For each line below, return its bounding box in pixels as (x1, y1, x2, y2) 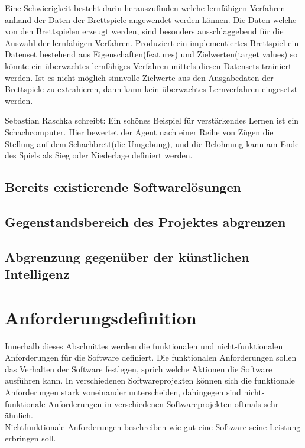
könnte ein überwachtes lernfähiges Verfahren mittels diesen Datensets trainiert (5, 59, 292, 72)
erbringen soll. (5, 432, 56, 444)
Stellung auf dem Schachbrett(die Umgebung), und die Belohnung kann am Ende (5, 137, 299, 150)
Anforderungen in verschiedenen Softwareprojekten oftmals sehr (48, 397, 279, 410)
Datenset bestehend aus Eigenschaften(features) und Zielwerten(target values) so (5, 48, 298, 60)
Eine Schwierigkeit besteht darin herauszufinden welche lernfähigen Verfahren (5, 2, 285, 14)
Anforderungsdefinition (5, 305, 197, 329)
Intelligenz (5, 265, 70, 283)
